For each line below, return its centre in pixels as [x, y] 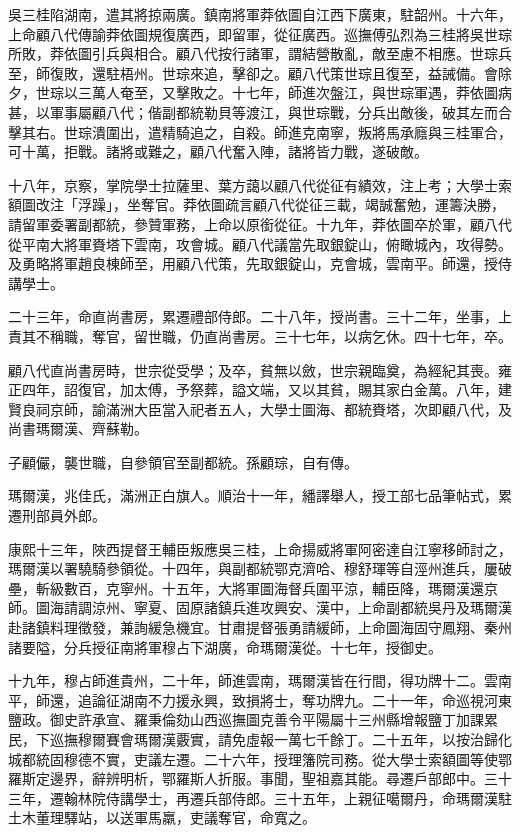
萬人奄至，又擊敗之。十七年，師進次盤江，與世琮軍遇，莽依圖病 [301, 92]
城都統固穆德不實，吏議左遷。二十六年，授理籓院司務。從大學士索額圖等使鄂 [260, 758]
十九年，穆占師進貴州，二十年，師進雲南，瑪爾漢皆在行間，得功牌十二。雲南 [260, 680]
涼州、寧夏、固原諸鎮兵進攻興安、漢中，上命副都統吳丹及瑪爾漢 [301, 607]
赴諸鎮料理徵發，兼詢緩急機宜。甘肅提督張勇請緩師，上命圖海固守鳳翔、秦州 [260, 627]
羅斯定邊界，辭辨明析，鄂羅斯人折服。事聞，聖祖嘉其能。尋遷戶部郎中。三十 [260, 778]
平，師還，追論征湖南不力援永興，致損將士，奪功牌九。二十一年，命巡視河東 [260, 699]
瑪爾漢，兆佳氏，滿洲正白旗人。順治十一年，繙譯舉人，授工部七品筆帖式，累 [260, 495]
